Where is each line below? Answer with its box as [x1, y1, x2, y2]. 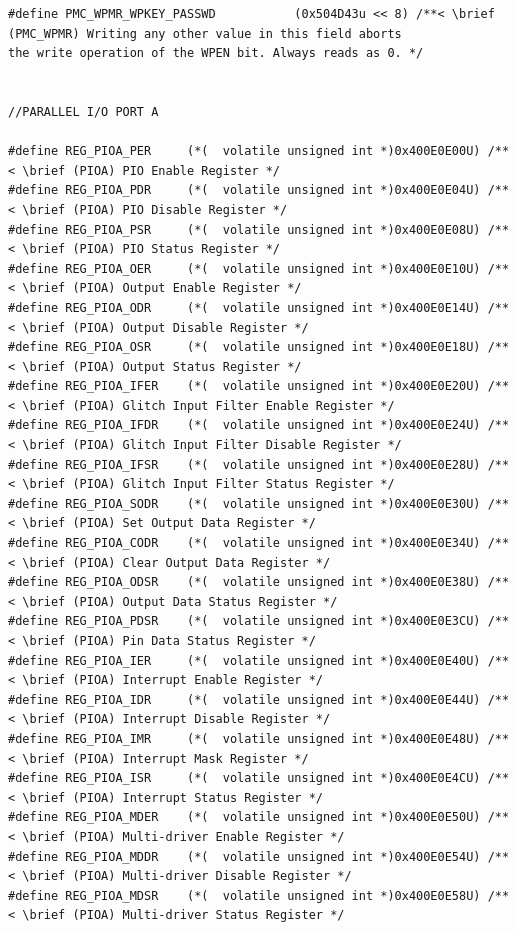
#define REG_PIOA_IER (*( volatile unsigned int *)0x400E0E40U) [8, 653, 481, 668]
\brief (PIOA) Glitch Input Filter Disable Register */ [22, 438, 402, 453]
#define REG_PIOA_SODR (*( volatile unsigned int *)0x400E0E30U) [8, 496, 481, 511]
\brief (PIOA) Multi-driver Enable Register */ [22, 829, 345, 844]
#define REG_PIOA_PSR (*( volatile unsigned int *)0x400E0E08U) [8, 222, 481, 237]
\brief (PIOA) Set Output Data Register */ [22, 516, 316, 531]
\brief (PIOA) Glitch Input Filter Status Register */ [22, 477, 395, 492]
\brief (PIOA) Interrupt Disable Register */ [22, 712, 331, 727]
